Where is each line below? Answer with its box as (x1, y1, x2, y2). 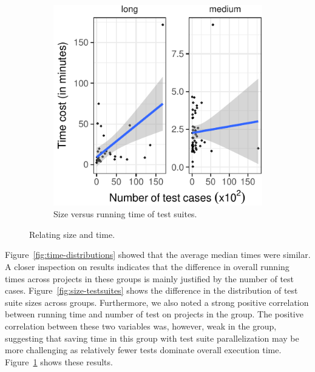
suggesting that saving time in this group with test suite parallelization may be (5, 331, 299, 344)
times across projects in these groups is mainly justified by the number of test (5, 272, 294, 285)
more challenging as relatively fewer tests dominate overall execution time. (5, 343, 282, 356)
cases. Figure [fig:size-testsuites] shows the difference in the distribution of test (5, 284, 298, 297)
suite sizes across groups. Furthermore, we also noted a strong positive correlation (5, 296, 309, 308)
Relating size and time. (29, 228, 115, 240)
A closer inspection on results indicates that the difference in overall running (5, 260, 290, 273)
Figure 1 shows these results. (5, 355, 113, 368)
